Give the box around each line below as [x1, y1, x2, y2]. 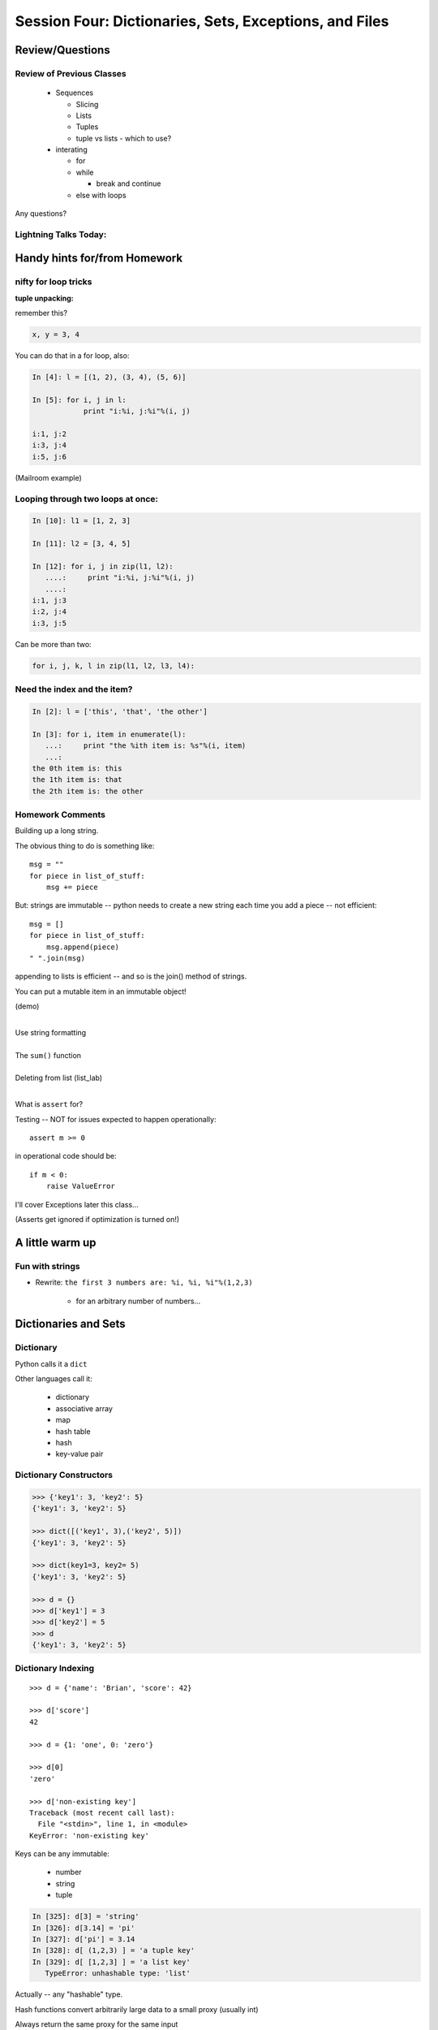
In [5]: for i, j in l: [32, 395, 127, 404]
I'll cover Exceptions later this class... [15, 1199, 139, 1209]
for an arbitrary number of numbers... [75, 1296, 201, 1306]
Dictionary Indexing [15, 1663, 95, 1674]
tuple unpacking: [15, 293, 75, 303]
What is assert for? [15, 1099, 84, 1109]
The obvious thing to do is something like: [15, 840, 155, 850]
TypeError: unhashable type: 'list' [45, 1969, 191, 1978]
